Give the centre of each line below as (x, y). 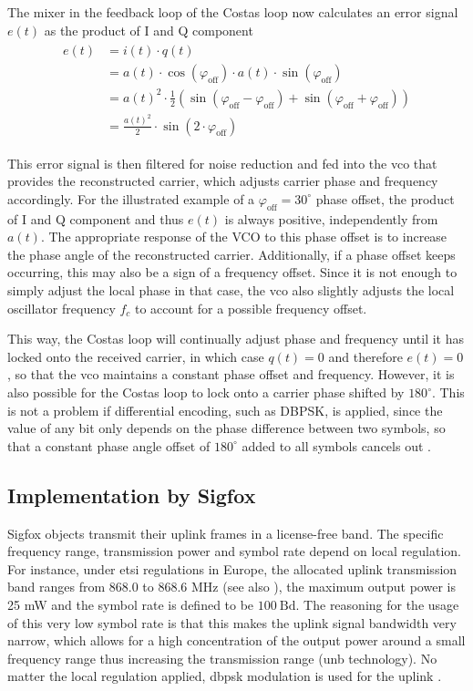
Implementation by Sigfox (132, 495)
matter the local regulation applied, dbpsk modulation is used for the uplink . (225, 676)
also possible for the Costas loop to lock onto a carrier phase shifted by (206, 392)
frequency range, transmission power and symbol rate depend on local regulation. (234, 551)
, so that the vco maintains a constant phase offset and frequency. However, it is (231, 374)
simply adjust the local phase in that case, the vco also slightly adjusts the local (231, 290)
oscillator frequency (62, 308)
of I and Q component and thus (96, 218)
